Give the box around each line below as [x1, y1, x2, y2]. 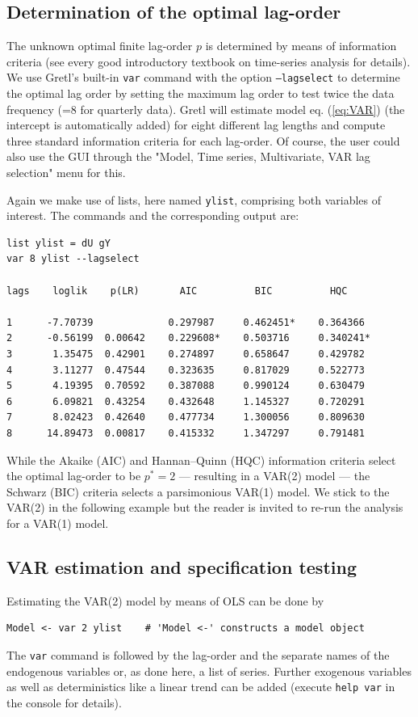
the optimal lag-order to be [6, 467, 141, 484]
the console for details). [6, 694, 122, 711]
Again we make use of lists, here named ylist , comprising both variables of [6, 191, 382, 208]
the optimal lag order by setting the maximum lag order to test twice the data [6, 85, 395, 102]
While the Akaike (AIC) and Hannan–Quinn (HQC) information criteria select [6, 451, 396, 468]
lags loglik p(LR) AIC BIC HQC [6, 285, 348, 297]
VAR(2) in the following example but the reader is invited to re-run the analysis [6, 499, 403, 516]
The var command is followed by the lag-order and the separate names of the [6, 646, 390, 663]
